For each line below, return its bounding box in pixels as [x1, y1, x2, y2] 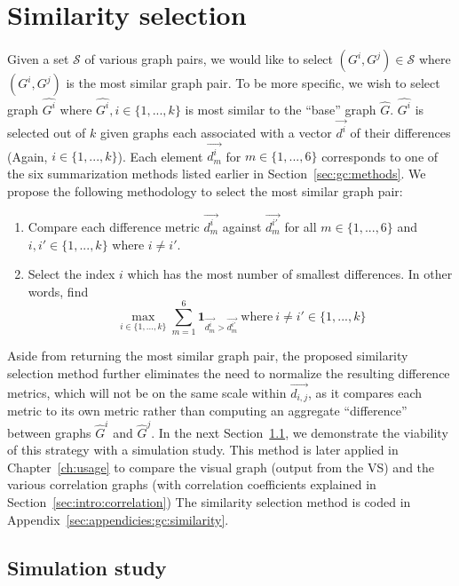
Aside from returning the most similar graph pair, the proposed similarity [7, 346, 408, 365]
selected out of [7, 123, 86, 142]
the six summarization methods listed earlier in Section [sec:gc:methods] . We [7, 164, 426, 183]
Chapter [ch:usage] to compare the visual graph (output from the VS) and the [7, 457, 435, 476]
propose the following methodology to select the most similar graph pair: [7, 181, 403, 200]
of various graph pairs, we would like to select [84, 50, 334, 68]
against [222, 217, 262, 235]
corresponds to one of [321, 146, 439, 165]
